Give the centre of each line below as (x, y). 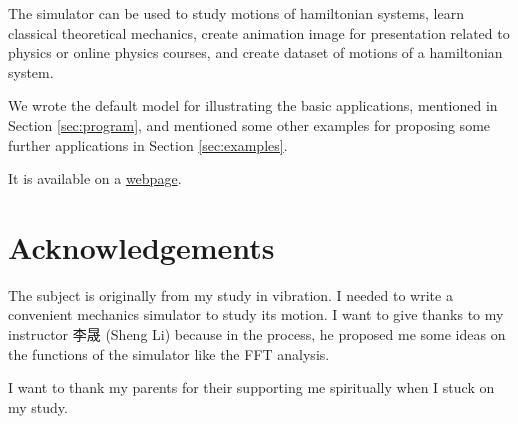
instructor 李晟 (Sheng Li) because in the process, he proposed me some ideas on (257, 334)
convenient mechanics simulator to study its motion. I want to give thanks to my (256, 314)
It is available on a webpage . (95, 178)
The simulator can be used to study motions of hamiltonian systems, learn (236, 13)
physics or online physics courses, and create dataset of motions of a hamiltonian (255, 52)
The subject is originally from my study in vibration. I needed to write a (230, 294)
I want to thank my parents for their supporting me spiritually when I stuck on (251, 387)
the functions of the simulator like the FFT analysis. (169, 353)
